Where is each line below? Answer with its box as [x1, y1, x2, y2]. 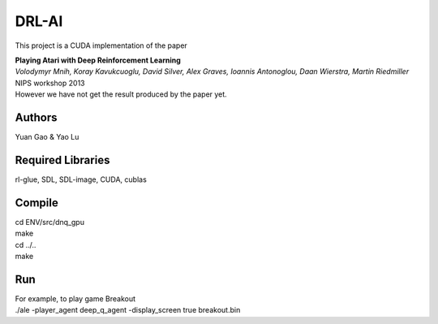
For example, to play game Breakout [15, 293, 136, 304]
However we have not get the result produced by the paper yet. [15, 89, 227, 99]
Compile [15, 196, 58, 210]
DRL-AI [15, 12, 63, 30]
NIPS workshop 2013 [15, 78, 85, 88]
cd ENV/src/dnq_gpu [15, 217, 85, 227]
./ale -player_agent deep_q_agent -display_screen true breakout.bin [15, 305, 241, 315]
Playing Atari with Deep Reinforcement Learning [15, 55, 182, 65]
